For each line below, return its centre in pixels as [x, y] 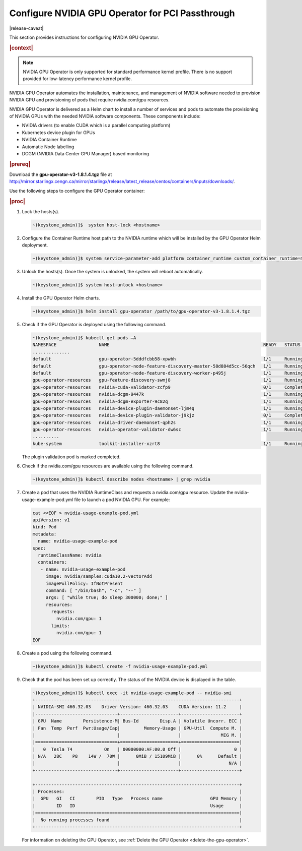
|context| [21, 48]
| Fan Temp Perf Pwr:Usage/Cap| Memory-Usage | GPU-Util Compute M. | [137, 728]
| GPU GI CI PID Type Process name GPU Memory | [137, 799]
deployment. [35, 245]
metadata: [45, 534]
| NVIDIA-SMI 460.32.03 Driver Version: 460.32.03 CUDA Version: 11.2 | [137, 707]
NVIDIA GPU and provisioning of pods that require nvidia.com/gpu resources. [89, 100]
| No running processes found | [137, 820]
